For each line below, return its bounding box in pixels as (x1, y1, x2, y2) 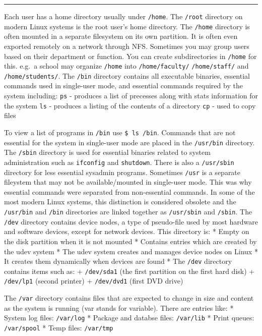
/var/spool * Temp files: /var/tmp (4, 322, 113, 332)
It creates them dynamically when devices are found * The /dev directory (4, 256, 232, 266)
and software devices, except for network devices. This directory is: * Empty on (4, 226, 249, 237)
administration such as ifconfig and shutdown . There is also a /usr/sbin (4, 156, 234, 167)
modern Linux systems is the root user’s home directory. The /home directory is (4, 21, 250, 31)
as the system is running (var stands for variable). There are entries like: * (4, 302, 234, 313)
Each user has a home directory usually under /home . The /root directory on (4, 11, 243, 21)
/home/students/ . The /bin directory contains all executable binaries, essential (4, 70, 250, 81)
